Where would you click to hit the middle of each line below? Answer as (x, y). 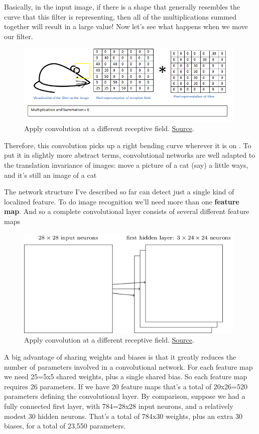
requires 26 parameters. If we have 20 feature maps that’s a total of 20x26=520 (126, 386)
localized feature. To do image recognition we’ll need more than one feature (122, 201)
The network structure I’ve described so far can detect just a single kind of (119, 192)
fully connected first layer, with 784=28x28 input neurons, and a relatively (119, 406)
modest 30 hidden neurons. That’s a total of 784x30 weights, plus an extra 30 (123, 416)
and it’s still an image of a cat (50, 175)
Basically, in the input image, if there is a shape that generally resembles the (122, 7)
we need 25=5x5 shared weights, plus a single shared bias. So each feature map (126, 376)
